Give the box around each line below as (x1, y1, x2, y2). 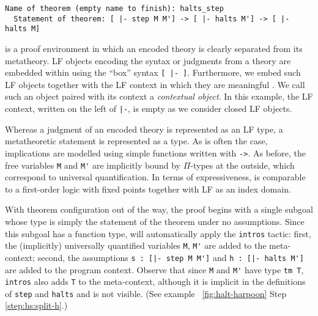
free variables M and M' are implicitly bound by (5, 158, 180, 171)
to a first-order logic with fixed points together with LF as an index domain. (5, 182, 291, 195)
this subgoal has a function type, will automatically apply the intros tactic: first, (5, 227, 311, 240)
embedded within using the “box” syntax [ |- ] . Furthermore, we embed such (5, 66, 301, 79)
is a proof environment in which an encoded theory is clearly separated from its (5, 42, 303, 54)
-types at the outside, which (190, 158, 295, 171)
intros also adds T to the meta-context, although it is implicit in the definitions (5, 275, 306, 288)
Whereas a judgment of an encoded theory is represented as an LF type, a (5, 122, 283, 135)
